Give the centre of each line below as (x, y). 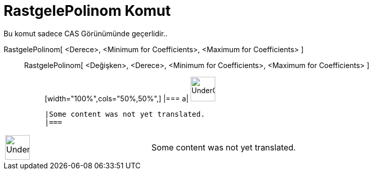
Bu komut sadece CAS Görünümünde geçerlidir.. (86, 33)
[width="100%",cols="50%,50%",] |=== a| (117, 98)
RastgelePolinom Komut (87, 11)
